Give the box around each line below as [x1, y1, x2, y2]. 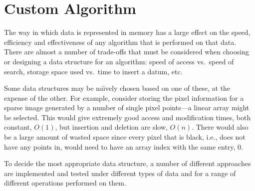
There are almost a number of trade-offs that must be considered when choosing [4, 46, 249, 57]
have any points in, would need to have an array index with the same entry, [4, 141, 236, 152]
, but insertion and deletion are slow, [55, 122, 168, 132]
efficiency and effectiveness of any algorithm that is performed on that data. [4, 36, 237, 47]
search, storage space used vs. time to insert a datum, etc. [4, 66, 183, 76]
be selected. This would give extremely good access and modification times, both [4, 112, 251, 122]
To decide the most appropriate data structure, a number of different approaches [4, 158, 251, 169]
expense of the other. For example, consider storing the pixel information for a [4, 92, 244, 103]
